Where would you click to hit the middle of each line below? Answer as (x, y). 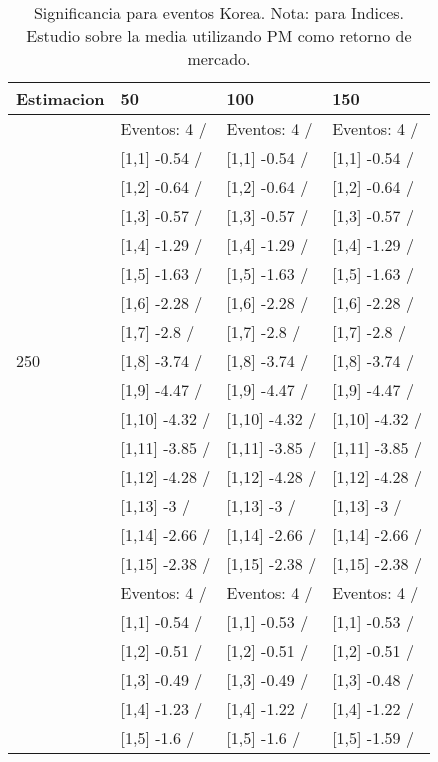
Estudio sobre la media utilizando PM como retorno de (219, 35)
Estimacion (60, 98)
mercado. (219, 58)
